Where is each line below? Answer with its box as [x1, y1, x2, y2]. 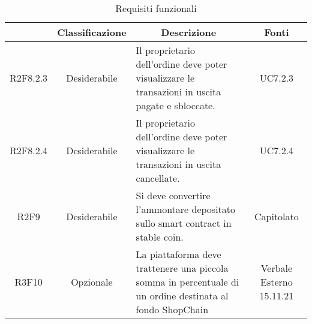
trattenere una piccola [136, 261, 229, 275]
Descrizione [161, 25, 217, 39]
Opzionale [71, 275, 113, 289]
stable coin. [136, 230, 184, 244]
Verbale [260, 261, 293, 275]
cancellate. [136, 171, 180, 185]
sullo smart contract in [136, 216, 232, 230]
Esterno [260, 275, 293, 289]
